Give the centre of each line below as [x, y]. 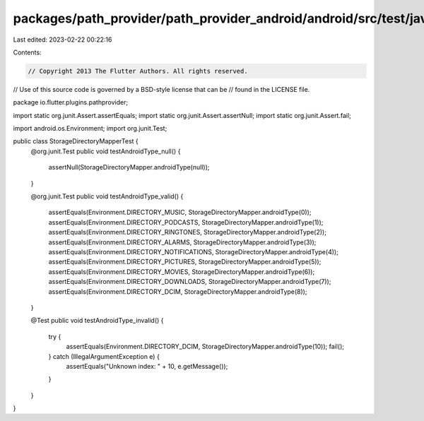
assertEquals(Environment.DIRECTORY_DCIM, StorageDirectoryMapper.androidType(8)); [178, 291]
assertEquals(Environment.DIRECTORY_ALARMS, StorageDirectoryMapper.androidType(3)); [182, 242]
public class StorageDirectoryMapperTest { [76, 141]
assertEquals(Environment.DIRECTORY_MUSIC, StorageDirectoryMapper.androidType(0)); [180, 213]
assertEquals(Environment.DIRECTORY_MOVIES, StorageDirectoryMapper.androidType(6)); [182, 271]
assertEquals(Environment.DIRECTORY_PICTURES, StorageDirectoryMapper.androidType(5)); [185, 262]
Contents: [27, 52]
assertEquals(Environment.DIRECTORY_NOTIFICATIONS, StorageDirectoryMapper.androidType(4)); [193, 251]
